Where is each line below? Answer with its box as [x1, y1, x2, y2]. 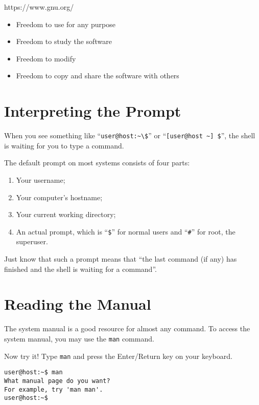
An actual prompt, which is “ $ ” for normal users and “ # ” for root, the [16, 226, 236, 237]
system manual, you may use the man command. [4, 333, 154, 344]
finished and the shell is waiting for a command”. [4, 263, 157, 274]
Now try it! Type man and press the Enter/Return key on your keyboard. [4, 350, 232, 361]
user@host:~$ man [4, 369, 63, 376]
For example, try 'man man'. [4, 386, 103, 393]
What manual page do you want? [4, 377, 110, 385]
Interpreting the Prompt [4, 100, 181, 121]
